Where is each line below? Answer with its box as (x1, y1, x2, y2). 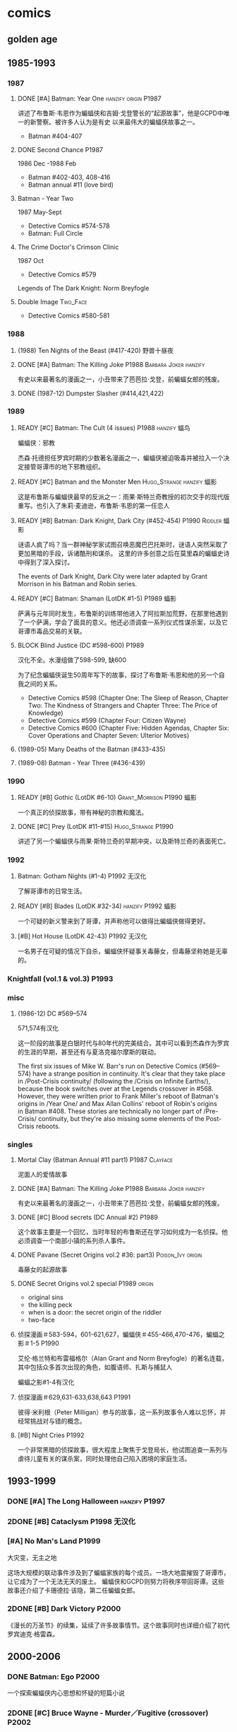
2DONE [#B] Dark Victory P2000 (7, 1604, 121, 1614)
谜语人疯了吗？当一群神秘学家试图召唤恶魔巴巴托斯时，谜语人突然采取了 (17, 540, 228, 549)
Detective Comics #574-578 (28, 221, 111, 231)
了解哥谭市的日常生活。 (17, 887, 86, 895)
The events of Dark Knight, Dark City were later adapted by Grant (17, 571, 208, 581)
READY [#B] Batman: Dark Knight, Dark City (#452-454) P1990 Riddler (17, 516, 222, 525)
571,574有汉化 (17, 1023, 59, 1032)
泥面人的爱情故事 (17, 1170, 68, 1178)
